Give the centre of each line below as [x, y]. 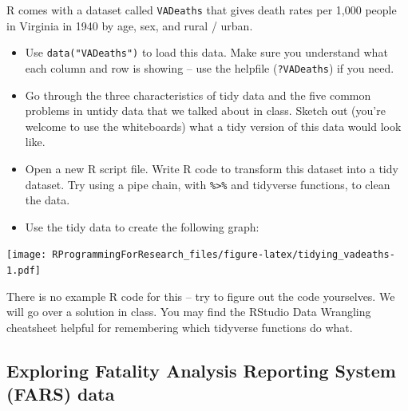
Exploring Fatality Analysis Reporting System [201, 370]
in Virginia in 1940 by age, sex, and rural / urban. [130, 25]
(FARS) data [61, 394]
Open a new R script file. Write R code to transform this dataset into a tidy [212, 168]
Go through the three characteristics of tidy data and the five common [198, 95]
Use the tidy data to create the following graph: [142, 226]
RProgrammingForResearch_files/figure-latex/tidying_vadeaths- [224, 255]
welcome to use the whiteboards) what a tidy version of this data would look [213, 126]
